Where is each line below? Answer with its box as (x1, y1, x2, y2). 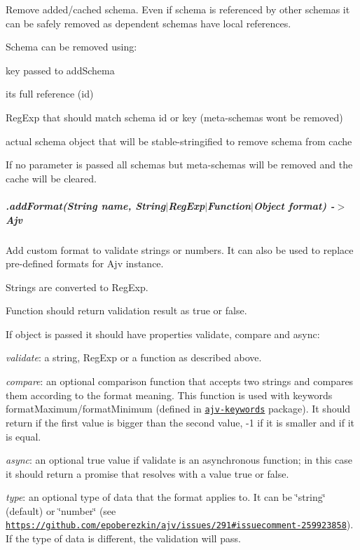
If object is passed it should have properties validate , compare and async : (6, 326, 320, 341)
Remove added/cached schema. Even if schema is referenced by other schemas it (6, 2, 350, 16)
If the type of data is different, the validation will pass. (6, 531, 241, 546)
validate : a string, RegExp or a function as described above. (6, 350, 262, 365)
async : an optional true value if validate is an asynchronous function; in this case (6, 452, 352, 467)
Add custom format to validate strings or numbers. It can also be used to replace (6, 242, 354, 257)
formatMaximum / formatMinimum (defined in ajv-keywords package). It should (6, 401, 351, 416)
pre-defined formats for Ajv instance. (6, 256, 164, 271)
